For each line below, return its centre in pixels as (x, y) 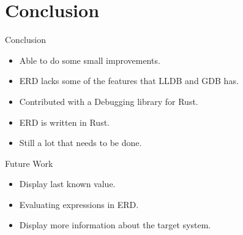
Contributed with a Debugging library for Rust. (109, 101)
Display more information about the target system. (115, 225)
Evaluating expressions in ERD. (79, 204)
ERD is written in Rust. (64, 122)
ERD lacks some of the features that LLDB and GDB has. (129, 81)
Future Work (29, 163)
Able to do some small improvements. (90, 60)
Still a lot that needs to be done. (80, 143)
